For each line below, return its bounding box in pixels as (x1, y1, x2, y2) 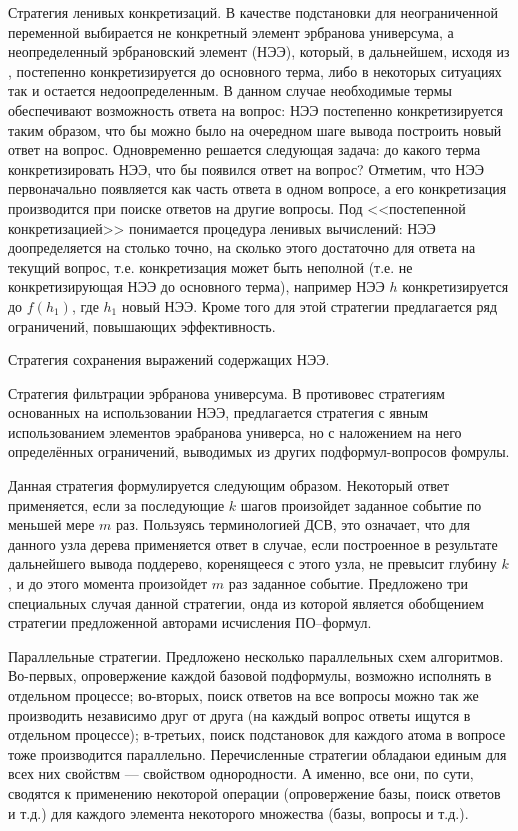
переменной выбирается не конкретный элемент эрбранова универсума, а (8, 21, 454, 42)
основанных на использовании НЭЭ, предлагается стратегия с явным (8, 402, 429, 423)
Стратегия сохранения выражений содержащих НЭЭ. (8, 349, 330, 370)
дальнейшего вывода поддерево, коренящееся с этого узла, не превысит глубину (8, 553, 497, 574)
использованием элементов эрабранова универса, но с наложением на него (8, 421, 462, 442)
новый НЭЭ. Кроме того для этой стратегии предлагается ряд (121, 295, 498, 316)
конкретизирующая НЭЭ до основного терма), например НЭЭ (8, 276, 385, 297)
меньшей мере (8, 514, 95, 535)
